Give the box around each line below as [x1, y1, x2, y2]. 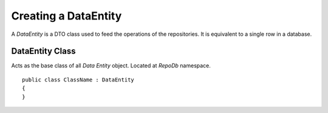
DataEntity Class [11, 46, 76, 56]
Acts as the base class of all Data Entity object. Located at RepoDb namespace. [11, 62, 211, 69]
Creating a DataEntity [11, 9, 122, 22]
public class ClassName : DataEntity [22, 76, 135, 83]
